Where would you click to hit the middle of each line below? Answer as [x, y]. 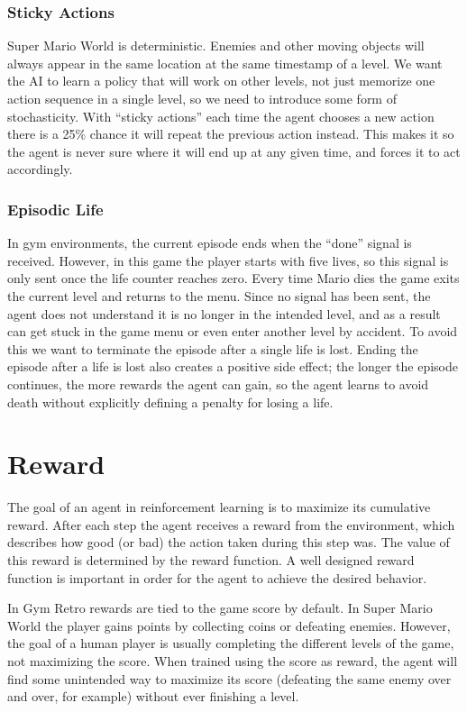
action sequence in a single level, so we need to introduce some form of [202, 98]
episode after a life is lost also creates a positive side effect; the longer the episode [233, 366]
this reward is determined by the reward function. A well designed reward [211, 560]
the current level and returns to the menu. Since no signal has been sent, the [219, 295]
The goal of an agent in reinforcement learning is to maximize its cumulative [219, 507]
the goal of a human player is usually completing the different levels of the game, [231, 643]
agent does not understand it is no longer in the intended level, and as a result [224, 313]
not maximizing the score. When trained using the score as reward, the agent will [233, 661]
